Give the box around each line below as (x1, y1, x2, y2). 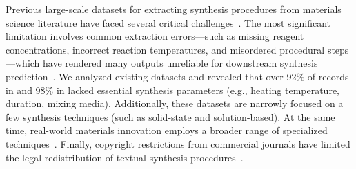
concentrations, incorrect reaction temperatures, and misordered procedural (6, 42, 325, 56)
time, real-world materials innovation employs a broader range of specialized (6, 123, 328, 137)
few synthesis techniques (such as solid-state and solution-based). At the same (6, 109, 335, 124)
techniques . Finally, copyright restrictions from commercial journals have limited (6, 136, 350, 150)
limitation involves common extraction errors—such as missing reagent (6, 29, 304, 43)
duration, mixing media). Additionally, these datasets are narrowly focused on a (6, 96, 344, 111)
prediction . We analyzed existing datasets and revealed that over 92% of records (6, 69, 349, 83)
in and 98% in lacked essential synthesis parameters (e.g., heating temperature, (6, 82, 339, 97)
